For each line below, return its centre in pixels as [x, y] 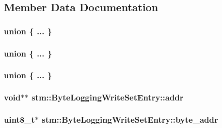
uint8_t [19, 120]
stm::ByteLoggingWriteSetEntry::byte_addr [130, 120]
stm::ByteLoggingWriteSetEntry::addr [108, 97]
